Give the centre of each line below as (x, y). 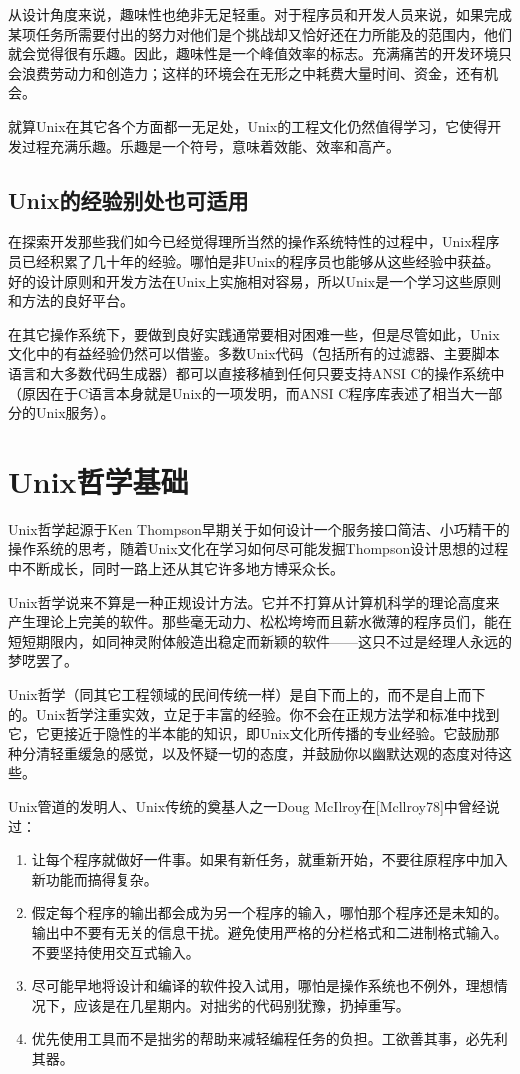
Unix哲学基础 (98, 480)
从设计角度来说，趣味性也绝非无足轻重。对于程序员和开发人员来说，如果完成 (260, 14)
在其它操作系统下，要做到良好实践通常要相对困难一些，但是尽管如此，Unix (254, 333)
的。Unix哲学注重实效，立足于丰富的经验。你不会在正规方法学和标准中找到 (254, 713)
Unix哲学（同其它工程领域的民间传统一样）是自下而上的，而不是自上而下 (247, 693)
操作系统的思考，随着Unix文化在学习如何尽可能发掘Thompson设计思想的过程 (258, 548)
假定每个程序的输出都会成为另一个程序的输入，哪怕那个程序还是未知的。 (269, 912)
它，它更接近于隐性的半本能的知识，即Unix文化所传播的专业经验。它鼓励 (247, 733)
